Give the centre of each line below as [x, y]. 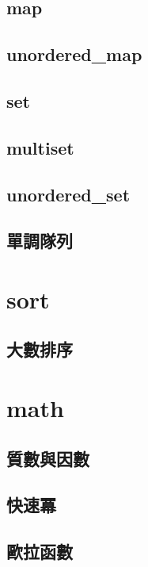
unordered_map [74, 54]
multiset [40, 147]
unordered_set [68, 194]
